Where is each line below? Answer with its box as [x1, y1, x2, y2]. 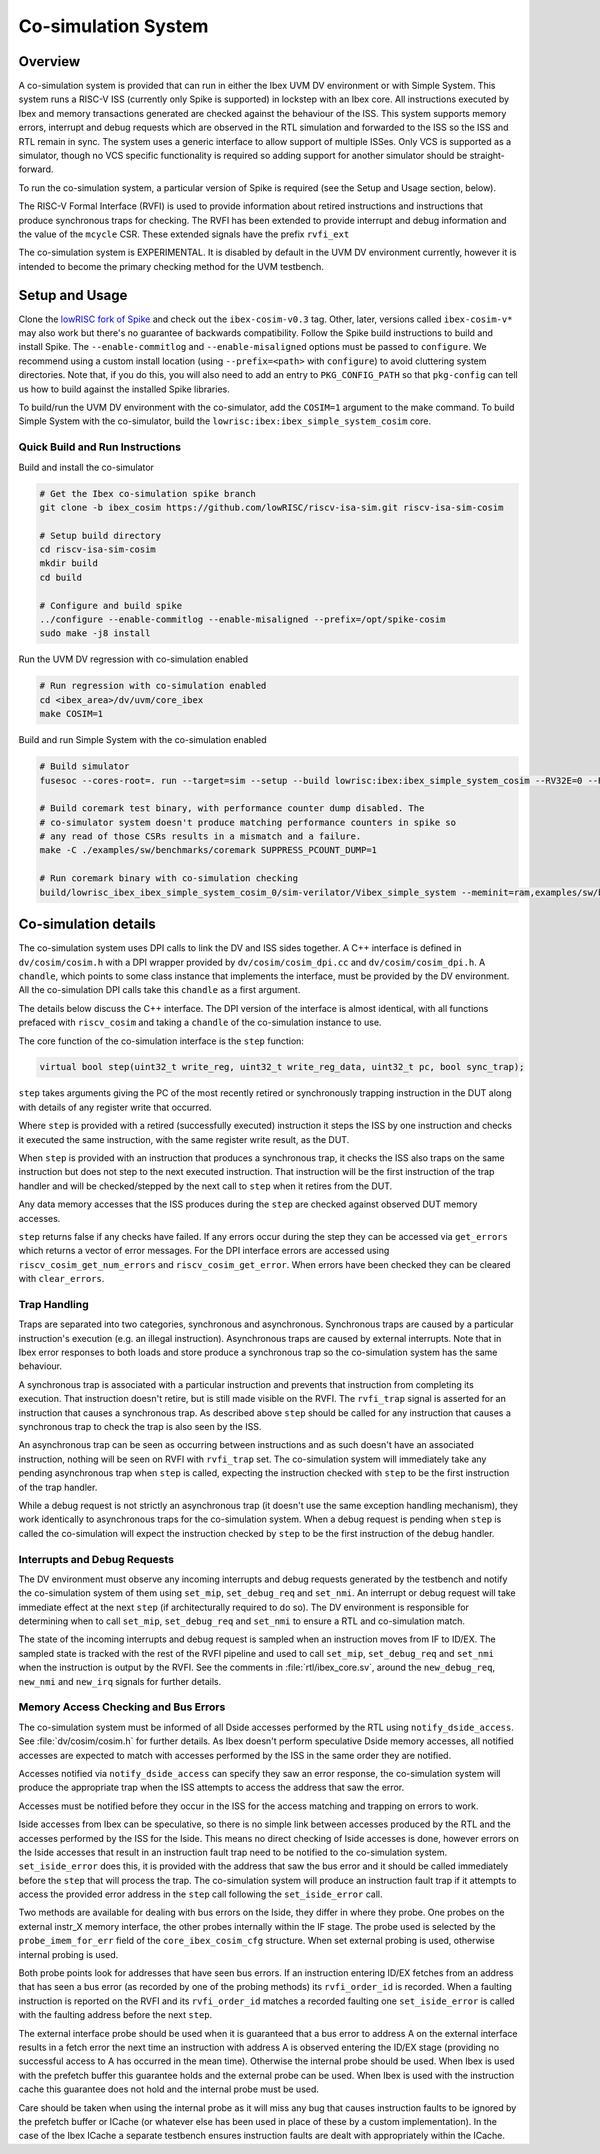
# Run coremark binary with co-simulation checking [39, 873, 299, 884]
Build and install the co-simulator [18, 461, 155, 473]
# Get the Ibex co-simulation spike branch [39, 488, 257, 499]
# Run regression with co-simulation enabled [39, 680, 267, 692]
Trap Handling [18, 1297, 89, 1311]
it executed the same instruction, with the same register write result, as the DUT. [18, 1133, 350, 1145]
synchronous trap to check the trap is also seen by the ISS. [18, 1421, 262, 1433]
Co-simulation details [18, 916, 156, 933]
